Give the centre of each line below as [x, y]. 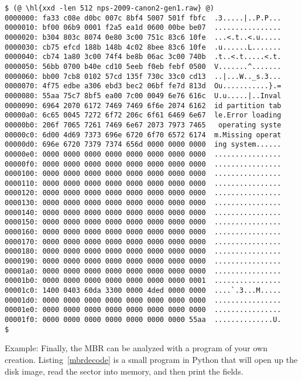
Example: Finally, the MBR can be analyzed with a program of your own [136, 348]
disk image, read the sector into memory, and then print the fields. [124, 371]
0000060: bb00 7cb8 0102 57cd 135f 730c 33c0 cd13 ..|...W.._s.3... [143, 76]
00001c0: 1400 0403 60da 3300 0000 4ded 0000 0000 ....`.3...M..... [143, 291]
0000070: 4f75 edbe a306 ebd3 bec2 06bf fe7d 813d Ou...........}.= [143, 86]
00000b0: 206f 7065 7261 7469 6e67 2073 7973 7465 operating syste [143, 125]
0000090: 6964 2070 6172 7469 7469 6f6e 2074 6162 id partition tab [143, 105]
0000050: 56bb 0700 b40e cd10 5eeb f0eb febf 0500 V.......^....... [143, 66]
